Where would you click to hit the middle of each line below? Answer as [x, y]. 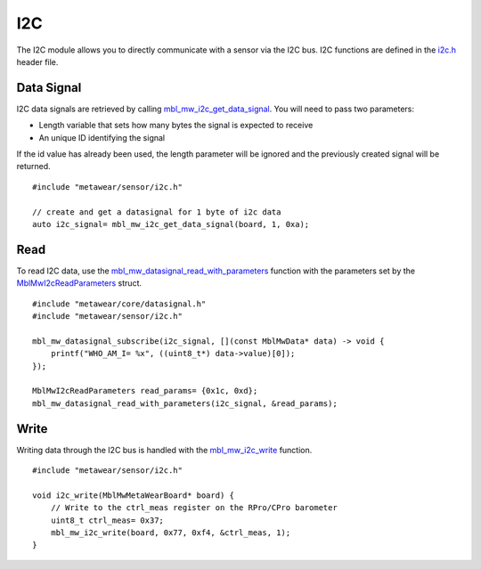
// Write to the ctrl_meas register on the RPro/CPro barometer [194, 508]
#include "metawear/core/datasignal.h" [119, 304]
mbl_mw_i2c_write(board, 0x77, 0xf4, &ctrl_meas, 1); [171, 533]
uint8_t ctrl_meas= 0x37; [107, 520]
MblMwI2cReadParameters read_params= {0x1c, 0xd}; [145, 391]
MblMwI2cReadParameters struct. [79, 283]
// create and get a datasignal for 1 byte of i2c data [157, 212]
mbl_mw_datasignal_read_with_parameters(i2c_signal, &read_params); [185, 403]
